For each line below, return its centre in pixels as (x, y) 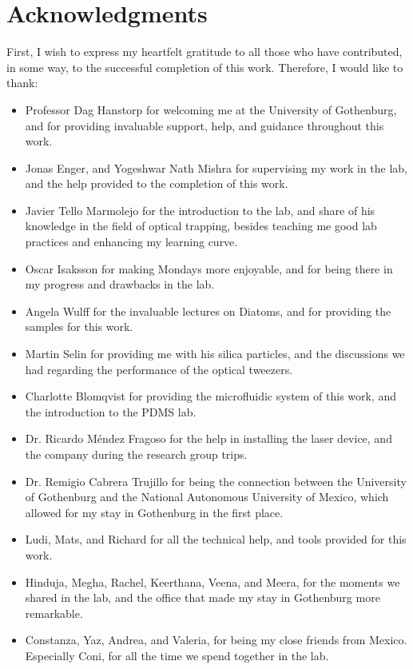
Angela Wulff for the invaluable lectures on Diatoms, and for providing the (208, 311)
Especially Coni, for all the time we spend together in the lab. (177, 655)
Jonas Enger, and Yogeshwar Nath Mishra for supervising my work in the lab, (216, 167)
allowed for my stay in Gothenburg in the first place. (154, 512)
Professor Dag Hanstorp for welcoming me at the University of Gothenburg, (211, 109)
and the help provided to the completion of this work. (157, 183)
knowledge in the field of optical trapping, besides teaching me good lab (201, 226)
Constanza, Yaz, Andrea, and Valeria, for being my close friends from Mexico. (216, 640)
